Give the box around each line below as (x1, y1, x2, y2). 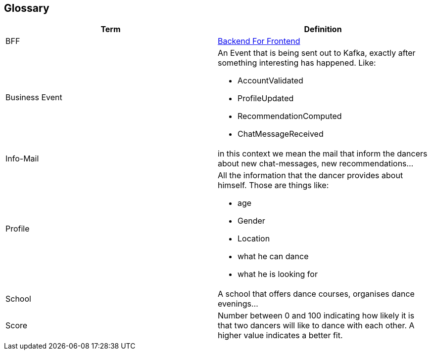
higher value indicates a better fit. (218, 330, 343, 341)
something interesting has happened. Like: (218, 58, 376, 68)
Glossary (4, 2, 49, 14)
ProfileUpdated (238, 93, 294, 104)
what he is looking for (238, 269, 318, 279)
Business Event (5, 92, 62, 103)
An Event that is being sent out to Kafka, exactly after (218, 48, 416, 58)
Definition (304, 24, 342, 35)
